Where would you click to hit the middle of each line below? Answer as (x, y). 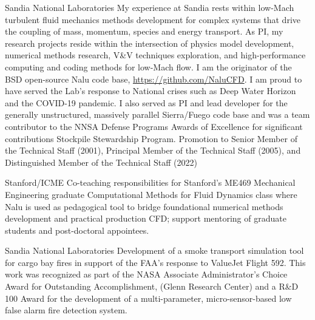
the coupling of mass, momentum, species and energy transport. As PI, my (144, 31)
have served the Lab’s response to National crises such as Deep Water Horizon (151, 91)
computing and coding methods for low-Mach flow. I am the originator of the (148, 66)
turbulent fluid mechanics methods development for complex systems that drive (153, 19)
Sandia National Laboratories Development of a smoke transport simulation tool (154, 250)
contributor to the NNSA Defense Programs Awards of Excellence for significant (154, 126)
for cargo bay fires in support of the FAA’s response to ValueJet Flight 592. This (155, 262)
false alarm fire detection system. (66, 310)
